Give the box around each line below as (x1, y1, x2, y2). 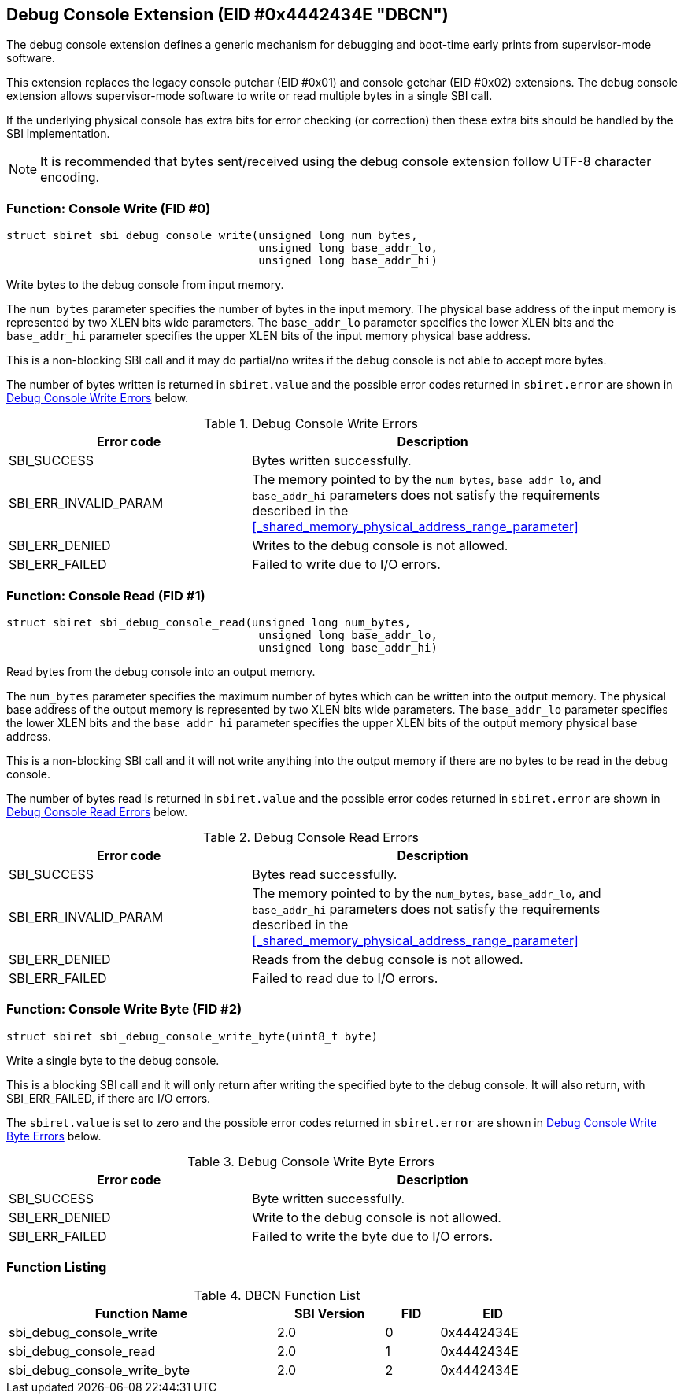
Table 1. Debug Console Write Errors (203, 416, 419, 432)
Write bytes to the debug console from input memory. (6, 278, 284, 292)
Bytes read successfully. (252, 866, 397, 882)
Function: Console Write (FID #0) (6, 200, 211, 216)
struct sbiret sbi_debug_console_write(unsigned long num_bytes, (6, 229, 418, 242)
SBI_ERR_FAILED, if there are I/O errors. (6, 1091, 211, 1105)
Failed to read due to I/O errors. (252, 970, 438, 986)
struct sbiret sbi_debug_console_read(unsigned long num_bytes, (6, 615, 412, 629)
